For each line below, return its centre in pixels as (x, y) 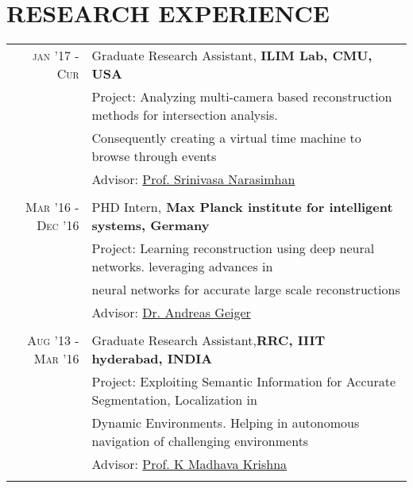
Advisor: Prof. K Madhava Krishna (189, 464)
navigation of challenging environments (200, 441)
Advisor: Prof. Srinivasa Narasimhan (193, 179)
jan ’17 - (56, 56)
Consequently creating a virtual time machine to (226, 138)
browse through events (154, 156)
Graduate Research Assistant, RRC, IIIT (208, 340)
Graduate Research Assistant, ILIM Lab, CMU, (232, 56)
